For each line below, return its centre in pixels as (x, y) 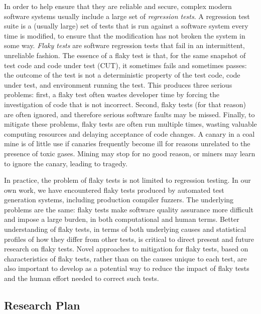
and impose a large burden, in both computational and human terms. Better (122, 219)
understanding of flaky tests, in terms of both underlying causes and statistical (125, 229)
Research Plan (42, 305)
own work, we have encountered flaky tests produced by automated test (114, 190)
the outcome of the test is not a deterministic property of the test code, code (122, 75)
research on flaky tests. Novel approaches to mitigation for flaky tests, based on (126, 249)
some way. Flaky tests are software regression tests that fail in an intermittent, (124, 45)
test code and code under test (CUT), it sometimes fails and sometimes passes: (125, 65)
